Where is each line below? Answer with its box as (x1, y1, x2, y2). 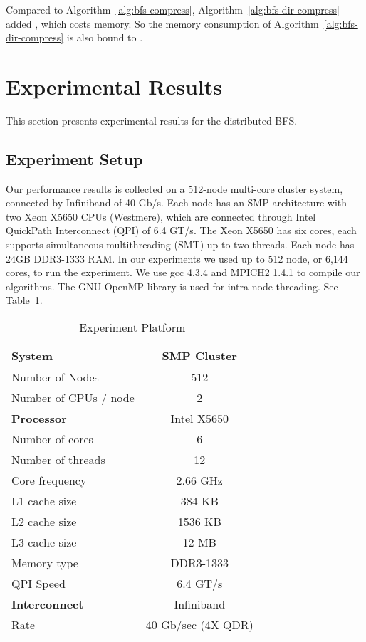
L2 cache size (11, 513, 77, 530)
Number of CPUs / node (11, 389, 135, 406)
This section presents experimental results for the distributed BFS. (6, 112, 298, 127)
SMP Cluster (162, 347, 237, 364)
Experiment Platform (79, 319, 186, 336)
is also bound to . (66, 30, 143, 45)
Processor (11, 410, 67, 427)
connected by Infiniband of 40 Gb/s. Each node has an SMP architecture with (6, 195, 347, 210)
